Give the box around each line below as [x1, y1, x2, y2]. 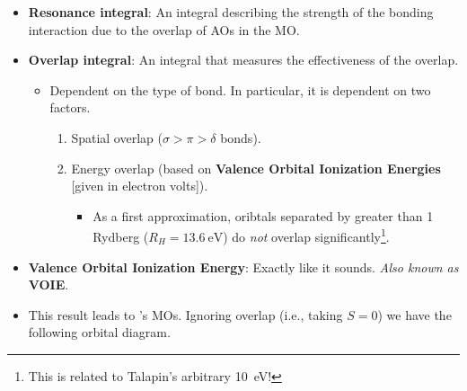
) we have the [377, 305, 452, 324]
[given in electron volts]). [71, 176, 208, 195]
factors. [49, 98, 91, 117]
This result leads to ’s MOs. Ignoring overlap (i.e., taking [28, 305, 343, 324]
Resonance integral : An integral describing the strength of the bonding [28, 3, 434, 21]
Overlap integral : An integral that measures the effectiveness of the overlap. [28, 50, 459, 69]
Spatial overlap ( [71, 128, 163, 147]
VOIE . [28, 275, 69, 294]
